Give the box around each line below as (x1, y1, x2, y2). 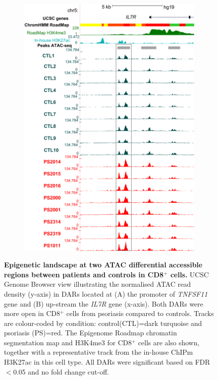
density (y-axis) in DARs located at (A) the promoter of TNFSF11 (4, 288, 208, 299)
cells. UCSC (170, 269, 209, 279)
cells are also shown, (138, 337, 200, 347)
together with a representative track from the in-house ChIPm (4, 347, 193, 357)
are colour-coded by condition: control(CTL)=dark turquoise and (4, 317, 202, 328)
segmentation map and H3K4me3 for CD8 (4, 337, 132, 347)
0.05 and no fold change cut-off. (13, 366, 109, 377)
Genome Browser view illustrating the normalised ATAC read (4, 279, 191, 289)
